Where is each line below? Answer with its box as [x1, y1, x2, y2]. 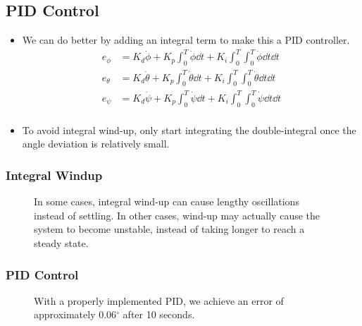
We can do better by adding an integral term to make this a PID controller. [22, 32, 350, 47]
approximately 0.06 [34, 307, 117, 322]
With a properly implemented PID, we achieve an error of [34, 293, 284, 308]
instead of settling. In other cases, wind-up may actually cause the [34, 207, 320, 222]
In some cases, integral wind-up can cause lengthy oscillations [34, 194, 299, 209]
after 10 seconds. [123, 307, 195, 322]
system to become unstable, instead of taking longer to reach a [34, 222, 305, 236]
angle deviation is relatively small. [22, 136, 170, 151]
